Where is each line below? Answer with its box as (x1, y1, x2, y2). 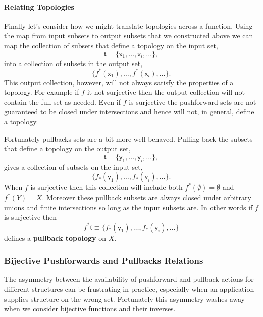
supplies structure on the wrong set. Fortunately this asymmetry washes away (4, 293, 245, 304)
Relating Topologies (4, 1, 74, 12)
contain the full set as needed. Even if (4, 96, 121, 107)
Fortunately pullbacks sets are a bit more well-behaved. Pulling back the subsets (4, 133, 253, 144)
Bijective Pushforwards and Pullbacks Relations (4, 254, 203, 267)
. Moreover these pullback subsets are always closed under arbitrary (42, 192, 251, 203)
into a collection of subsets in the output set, (4, 57, 143, 68)
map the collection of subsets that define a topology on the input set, (4, 40, 218, 50)
